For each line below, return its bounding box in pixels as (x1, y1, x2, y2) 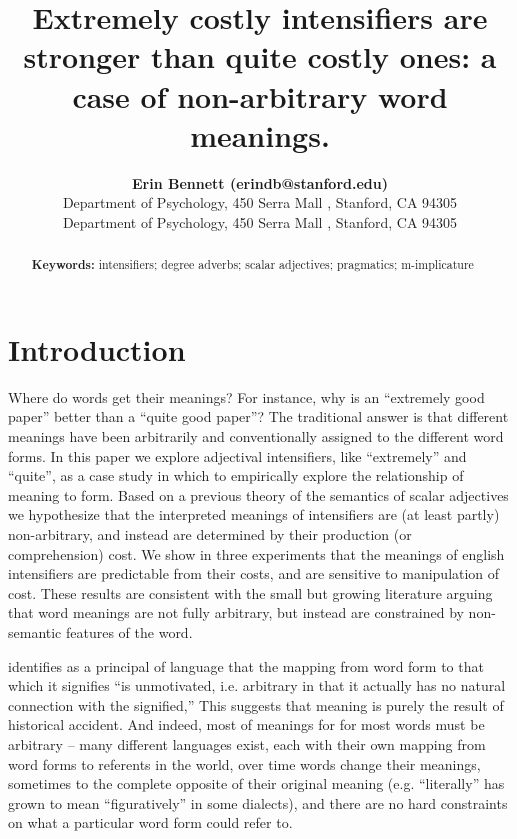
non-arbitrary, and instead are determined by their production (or (8, 524, 412, 545)
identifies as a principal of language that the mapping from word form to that (8, 655, 484, 676)
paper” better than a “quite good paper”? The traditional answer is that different (8, 406, 509, 427)
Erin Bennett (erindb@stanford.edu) (132, 172, 388, 193)
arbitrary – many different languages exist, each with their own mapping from (8, 733, 486, 754)
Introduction (8, 328, 186, 369)
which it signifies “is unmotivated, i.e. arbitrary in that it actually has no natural (8, 675, 506, 696)
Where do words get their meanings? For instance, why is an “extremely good (8, 386, 485, 407)
